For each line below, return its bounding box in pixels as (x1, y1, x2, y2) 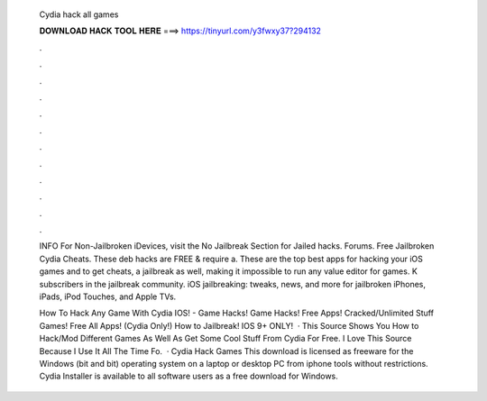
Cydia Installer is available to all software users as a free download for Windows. (39, 370, 338, 382)
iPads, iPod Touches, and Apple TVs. (39, 291, 177, 302)
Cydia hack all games (39, 9, 119, 20)
